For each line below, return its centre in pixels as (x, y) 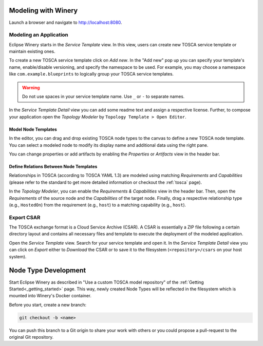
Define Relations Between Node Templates (53, 166)
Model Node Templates (33, 129)
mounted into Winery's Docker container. (50, 296)
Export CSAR (25, 217)
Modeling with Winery (43, 10)
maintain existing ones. (32, 52)
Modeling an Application (38, 35)
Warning (31, 87)
